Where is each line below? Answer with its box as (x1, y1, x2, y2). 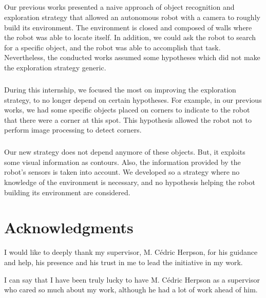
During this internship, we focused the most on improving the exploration (4, 84, 236, 95)
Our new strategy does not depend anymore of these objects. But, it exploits (4, 146, 245, 157)
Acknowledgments (4, 217, 134, 238)
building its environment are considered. (4, 187, 130, 197)
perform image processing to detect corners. (4, 124, 142, 135)
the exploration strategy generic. (4, 62, 106, 72)
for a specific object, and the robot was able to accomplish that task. (4, 42, 221, 52)
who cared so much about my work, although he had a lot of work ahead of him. (4, 284, 258, 295)
